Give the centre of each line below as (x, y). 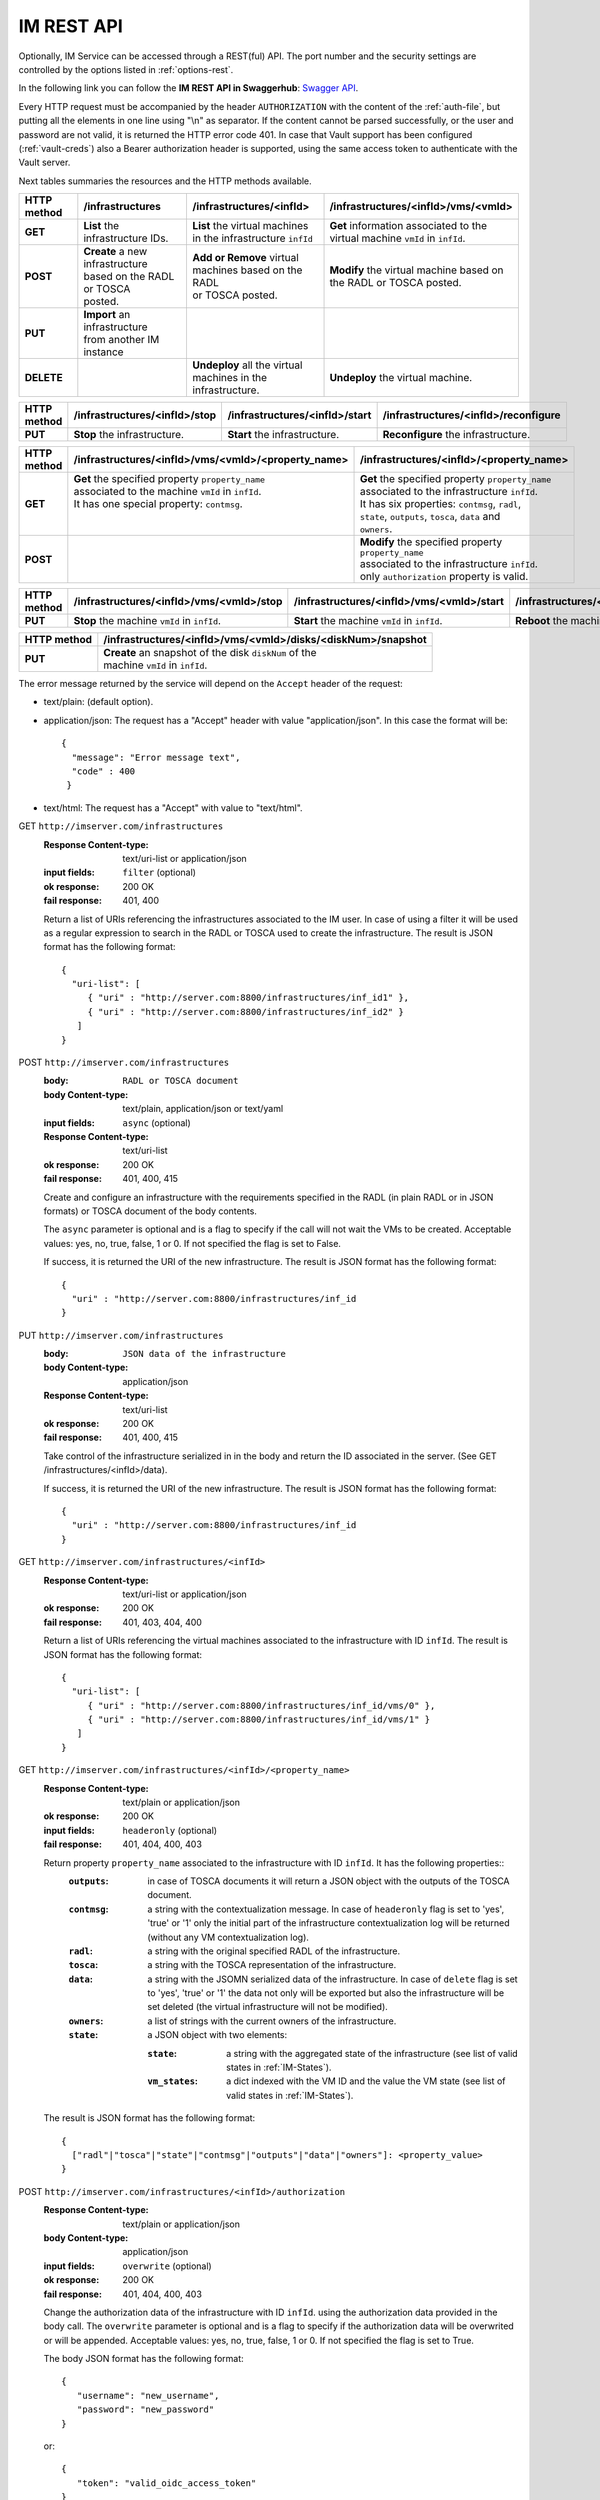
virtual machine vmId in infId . (397, 238)
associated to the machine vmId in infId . (167, 492)
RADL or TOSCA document (180, 1081)
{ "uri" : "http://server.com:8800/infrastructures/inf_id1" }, (248, 998)
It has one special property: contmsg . (158, 504)
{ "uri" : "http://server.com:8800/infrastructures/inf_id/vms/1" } (259, 1719)
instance (103, 352)
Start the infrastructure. (283, 435)
